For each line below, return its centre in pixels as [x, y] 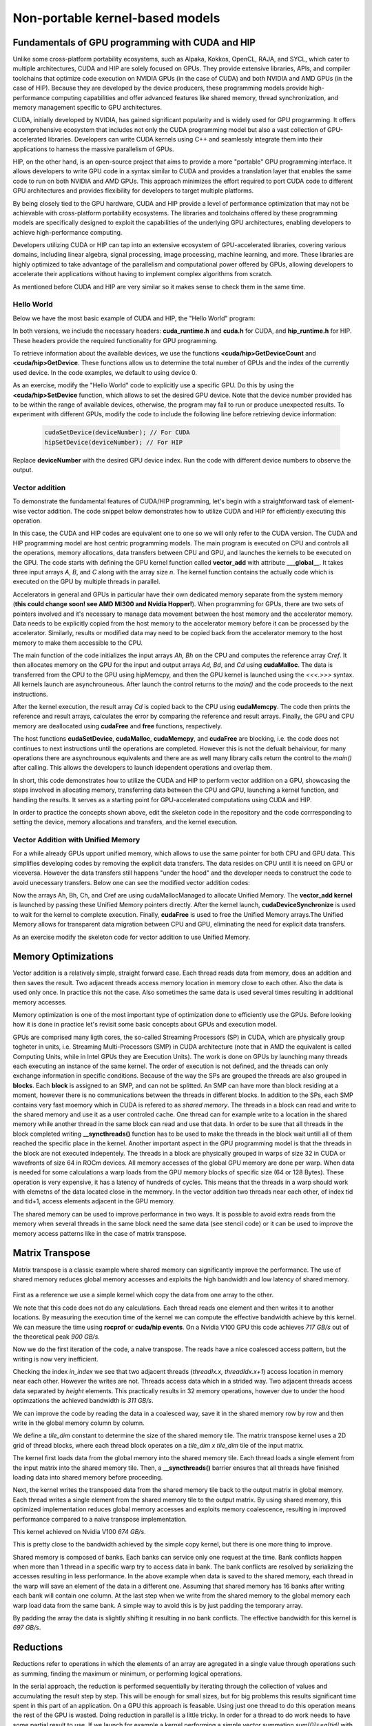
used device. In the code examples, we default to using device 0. [105, 372]
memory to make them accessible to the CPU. [78, 643]
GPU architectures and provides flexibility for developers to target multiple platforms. [133, 191]
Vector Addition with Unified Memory [76, 840]
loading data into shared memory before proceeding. [88, 1477]
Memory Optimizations [63, 957]
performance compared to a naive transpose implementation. [100, 1519]
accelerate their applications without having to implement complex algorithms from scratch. [143, 274]
